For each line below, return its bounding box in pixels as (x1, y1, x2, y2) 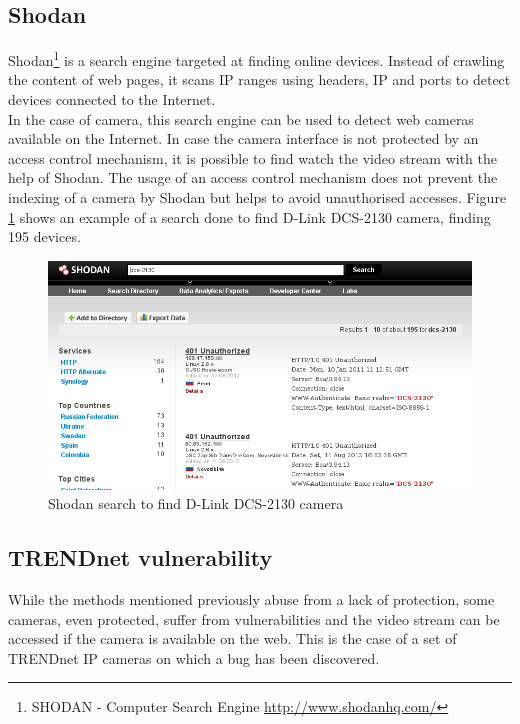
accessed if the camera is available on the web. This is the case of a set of (8, 628, 457, 649)
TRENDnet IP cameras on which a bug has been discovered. (8, 647, 380, 668)
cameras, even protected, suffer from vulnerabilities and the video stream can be (8, 608, 500, 629)
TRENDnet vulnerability (8, 542, 273, 573)
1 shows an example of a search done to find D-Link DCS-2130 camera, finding (8, 206, 491, 227)
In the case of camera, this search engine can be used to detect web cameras (8, 108, 474, 129)
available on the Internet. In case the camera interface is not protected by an (8, 128, 479, 149)
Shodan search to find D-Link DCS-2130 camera (48, 493, 344, 514)
